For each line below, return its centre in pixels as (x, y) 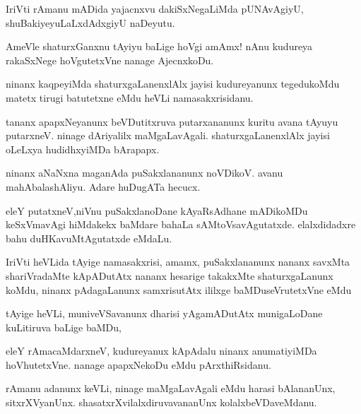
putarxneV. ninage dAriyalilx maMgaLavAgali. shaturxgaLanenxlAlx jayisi (168, 135)
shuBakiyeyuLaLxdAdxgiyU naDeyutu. (90, 22)
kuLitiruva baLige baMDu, (64, 327)
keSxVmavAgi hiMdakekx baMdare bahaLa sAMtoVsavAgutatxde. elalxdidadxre (181, 224)
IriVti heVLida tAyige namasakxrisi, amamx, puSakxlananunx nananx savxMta (178, 262)
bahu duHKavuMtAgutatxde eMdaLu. (89, 238)
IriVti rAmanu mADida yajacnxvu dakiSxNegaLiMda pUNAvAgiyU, (155, 8)
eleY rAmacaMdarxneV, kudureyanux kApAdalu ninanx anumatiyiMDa (161, 351)
